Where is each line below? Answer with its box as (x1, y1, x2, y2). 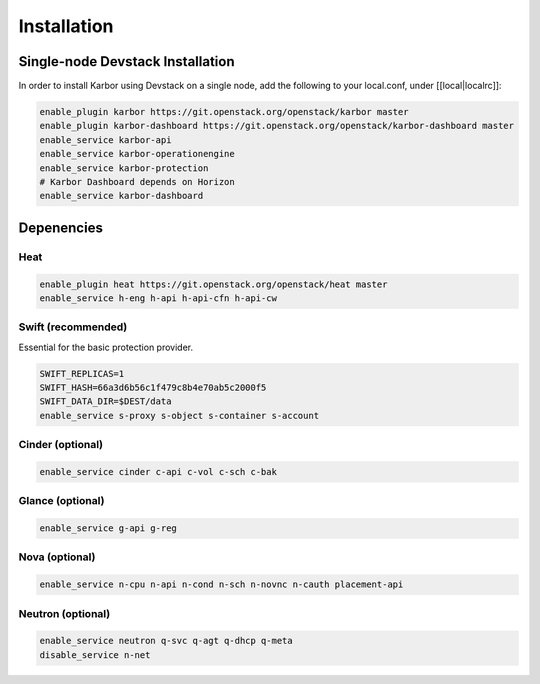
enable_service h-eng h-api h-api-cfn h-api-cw (39, 292, 277, 304)
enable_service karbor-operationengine (39, 148, 235, 160)
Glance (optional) (18, 494, 105, 508)
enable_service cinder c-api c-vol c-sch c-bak (39, 466, 277, 477)
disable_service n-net (39, 649, 151, 660)
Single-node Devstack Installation (18, 53, 235, 70)
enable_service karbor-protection (39, 162, 209, 174)
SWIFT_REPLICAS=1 (39, 368, 125, 379)
